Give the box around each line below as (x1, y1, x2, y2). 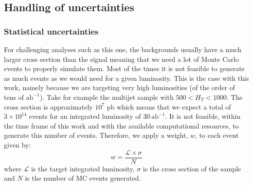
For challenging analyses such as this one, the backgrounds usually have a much (4, 44, 242, 54)
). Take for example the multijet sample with (39, 92, 174, 102)
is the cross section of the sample (143, 163, 241, 173)
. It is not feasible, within (165, 111, 241, 121)
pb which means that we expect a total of (107, 101, 231, 112)
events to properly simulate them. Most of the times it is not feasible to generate (4, 63, 245, 74)
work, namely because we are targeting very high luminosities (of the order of (4, 82, 235, 93)
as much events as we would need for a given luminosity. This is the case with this (4, 73, 249, 83)
